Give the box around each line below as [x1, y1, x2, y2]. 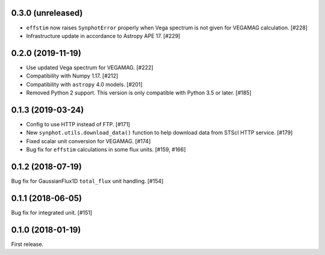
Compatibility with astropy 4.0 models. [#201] [26, 81, 143, 88]
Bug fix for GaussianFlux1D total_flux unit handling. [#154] [11, 177, 164, 185]
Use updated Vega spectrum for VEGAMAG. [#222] [26, 64, 153, 71]
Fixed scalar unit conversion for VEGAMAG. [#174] [26, 137, 151, 144]
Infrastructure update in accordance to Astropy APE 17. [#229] [26, 32, 181, 39]
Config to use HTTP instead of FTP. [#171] [26, 120, 131, 127]
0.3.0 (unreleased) [11, 8, 83, 18]
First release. [11, 241, 44, 248]
